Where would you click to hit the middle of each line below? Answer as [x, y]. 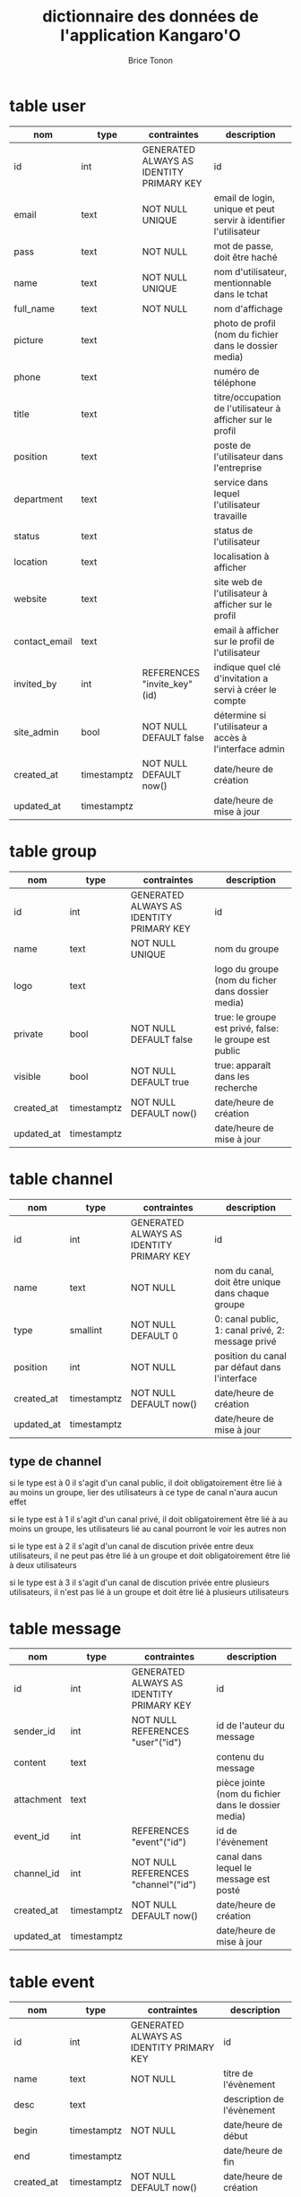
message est [243, 1879]
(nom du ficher [246, 980]
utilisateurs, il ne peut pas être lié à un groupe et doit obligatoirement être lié [150, 1555]
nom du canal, [245, 1271]
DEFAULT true [160, 1081]
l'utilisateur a [241, 726]
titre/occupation [247, 397]
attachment [38, 1800]
